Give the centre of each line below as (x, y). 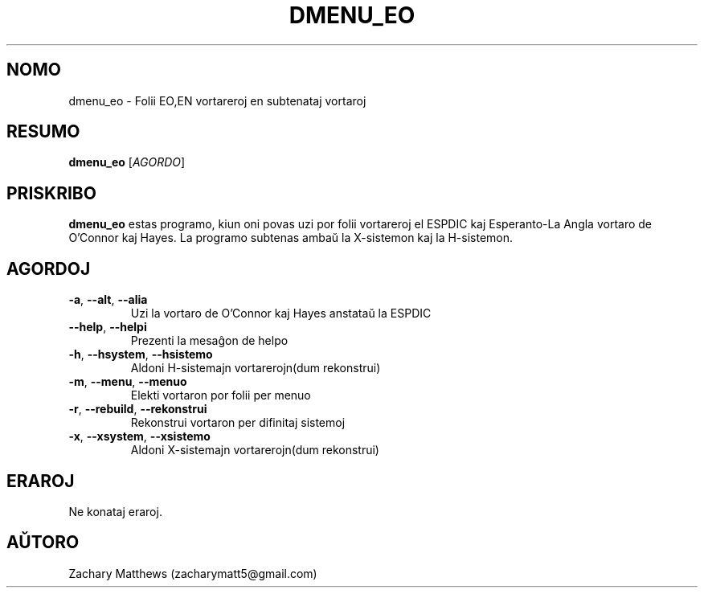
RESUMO (43, 132)
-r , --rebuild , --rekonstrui (138, 409)
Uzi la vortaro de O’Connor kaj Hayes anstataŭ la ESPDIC (281, 313)
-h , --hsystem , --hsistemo (141, 354)
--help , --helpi (108, 327)
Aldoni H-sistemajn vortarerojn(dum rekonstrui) (256, 368)
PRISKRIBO (51, 193)
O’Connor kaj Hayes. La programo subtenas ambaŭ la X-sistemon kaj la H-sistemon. (291, 238)
